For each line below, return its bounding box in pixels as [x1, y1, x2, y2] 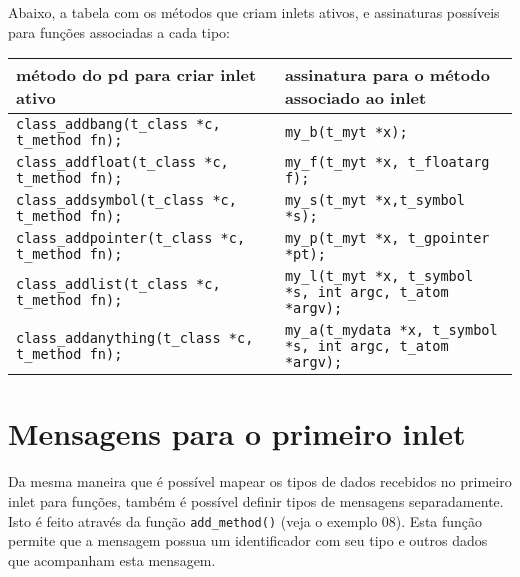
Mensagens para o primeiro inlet [8, 413, 466, 454]
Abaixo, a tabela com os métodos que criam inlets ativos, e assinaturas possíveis [8, 2, 500, 22]
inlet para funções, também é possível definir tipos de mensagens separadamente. [8, 490, 504, 511]
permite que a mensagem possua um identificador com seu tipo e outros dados [8, 530, 488, 551]
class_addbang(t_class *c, [16, 116, 221, 133]
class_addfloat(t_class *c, [16, 154, 229, 171]
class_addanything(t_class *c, [16, 330, 254, 347]
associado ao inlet [284, 86, 427, 110]
